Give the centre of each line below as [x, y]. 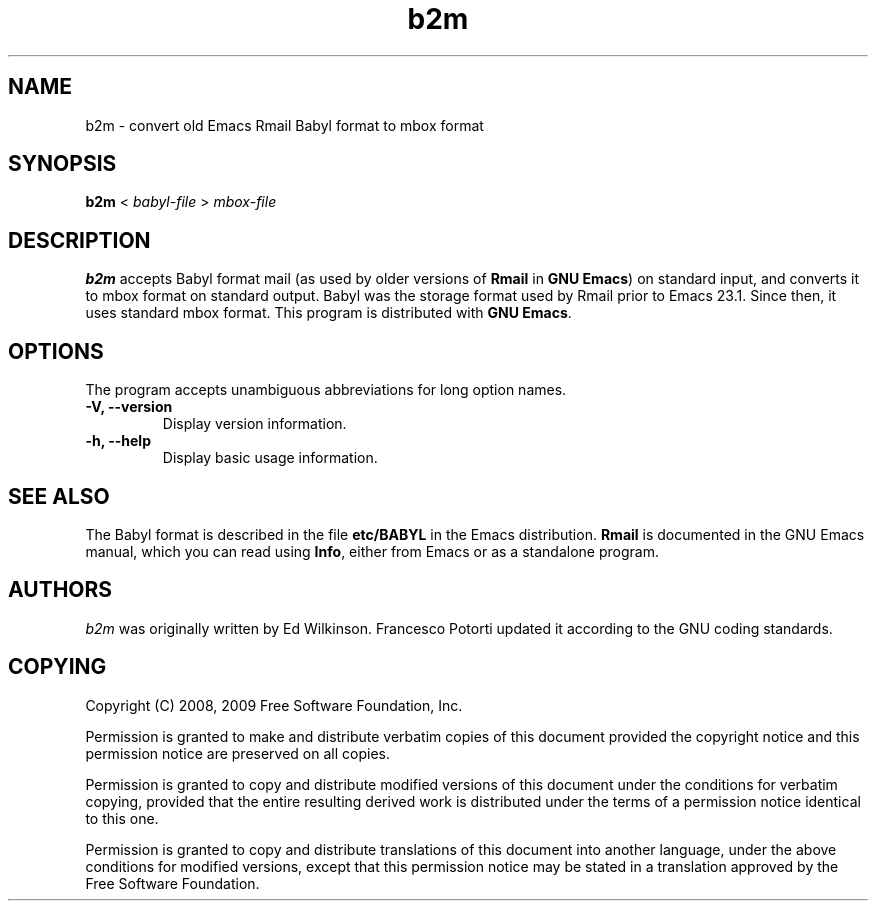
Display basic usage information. [270, 458]
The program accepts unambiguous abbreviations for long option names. [326, 390]
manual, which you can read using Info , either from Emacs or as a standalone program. [372, 551]
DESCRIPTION [79, 240]
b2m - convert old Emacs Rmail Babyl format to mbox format [284, 125]
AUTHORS [60, 590]
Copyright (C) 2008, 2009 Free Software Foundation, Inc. [274, 705]
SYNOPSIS [62, 164]
